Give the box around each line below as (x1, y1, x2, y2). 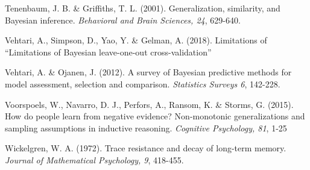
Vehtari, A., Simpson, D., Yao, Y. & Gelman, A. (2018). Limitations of (5, 34, 267, 46)
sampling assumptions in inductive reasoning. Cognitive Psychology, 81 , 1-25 (5, 121, 287, 134)
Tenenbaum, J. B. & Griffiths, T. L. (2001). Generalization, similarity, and (5, 2, 280, 14)
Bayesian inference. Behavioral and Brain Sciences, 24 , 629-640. (5, 13, 241, 26)
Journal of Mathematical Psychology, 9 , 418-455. (5, 153, 184, 166)
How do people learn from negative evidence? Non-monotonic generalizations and (5, 110, 305, 122)
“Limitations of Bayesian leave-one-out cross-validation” (5, 45, 212, 58)
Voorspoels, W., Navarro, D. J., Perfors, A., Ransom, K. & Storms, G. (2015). (5, 98, 294, 110)
